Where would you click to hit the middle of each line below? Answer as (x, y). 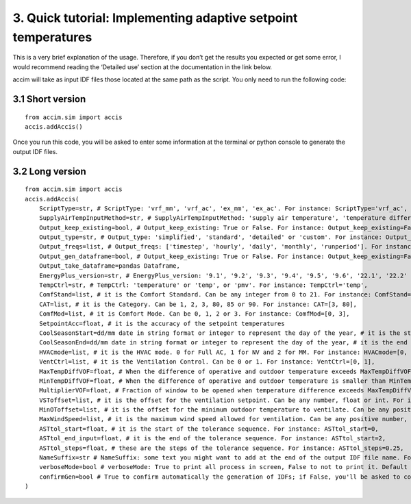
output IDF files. (35, 151)
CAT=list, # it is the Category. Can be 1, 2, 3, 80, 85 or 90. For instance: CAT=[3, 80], (198, 304)
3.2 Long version (50, 171)
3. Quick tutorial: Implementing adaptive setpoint (155, 18)
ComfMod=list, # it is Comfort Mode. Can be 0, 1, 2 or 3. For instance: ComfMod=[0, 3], (194, 314)
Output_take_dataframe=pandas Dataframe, (110, 266)
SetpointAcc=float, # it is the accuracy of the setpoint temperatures (162, 323)
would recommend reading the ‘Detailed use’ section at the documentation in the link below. (142, 67)
